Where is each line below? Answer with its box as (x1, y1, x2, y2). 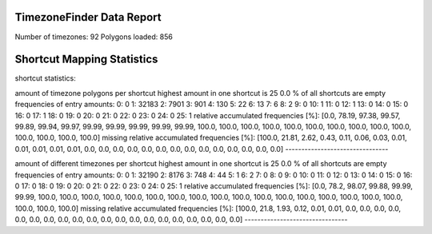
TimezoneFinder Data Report (14, 10, 162, 24)
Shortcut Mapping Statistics (14, 53, 158, 66)
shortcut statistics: (14, 73, 76, 83)
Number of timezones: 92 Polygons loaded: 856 (14, 32, 174, 42)
